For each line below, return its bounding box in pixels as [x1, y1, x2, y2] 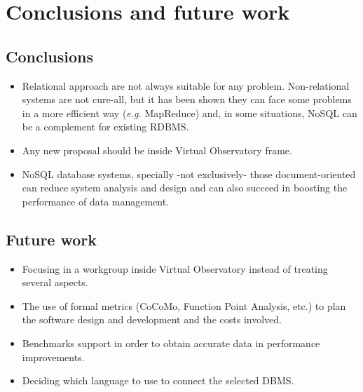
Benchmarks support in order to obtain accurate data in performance [22, 335, 320, 350]
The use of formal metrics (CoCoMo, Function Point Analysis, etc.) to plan [22, 298, 346, 313]
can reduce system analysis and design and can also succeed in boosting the [22, 180, 348, 195]
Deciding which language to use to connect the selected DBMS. [22, 373, 294, 388]
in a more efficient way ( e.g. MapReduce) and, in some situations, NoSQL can [22, 105, 357, 120]
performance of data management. [22, 194, 170, 208]
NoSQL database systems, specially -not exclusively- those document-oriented [22, 166, 356, 181]
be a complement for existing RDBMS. [22, 119, 189, 134]
